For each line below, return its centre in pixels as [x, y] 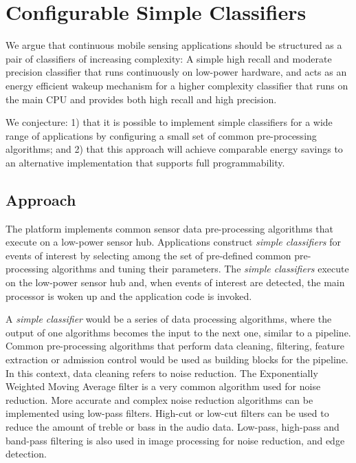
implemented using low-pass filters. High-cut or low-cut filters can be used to [167, 413]
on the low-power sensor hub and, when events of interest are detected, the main [175, 282]
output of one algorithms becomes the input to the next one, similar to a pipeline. [178, 332]
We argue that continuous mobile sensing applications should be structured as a [174, 45]
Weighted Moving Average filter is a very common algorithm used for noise [163, 386]
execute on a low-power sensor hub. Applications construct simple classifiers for [173, 242]
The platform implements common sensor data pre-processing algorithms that [170, 228]
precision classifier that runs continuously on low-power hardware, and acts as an [176, 72]
